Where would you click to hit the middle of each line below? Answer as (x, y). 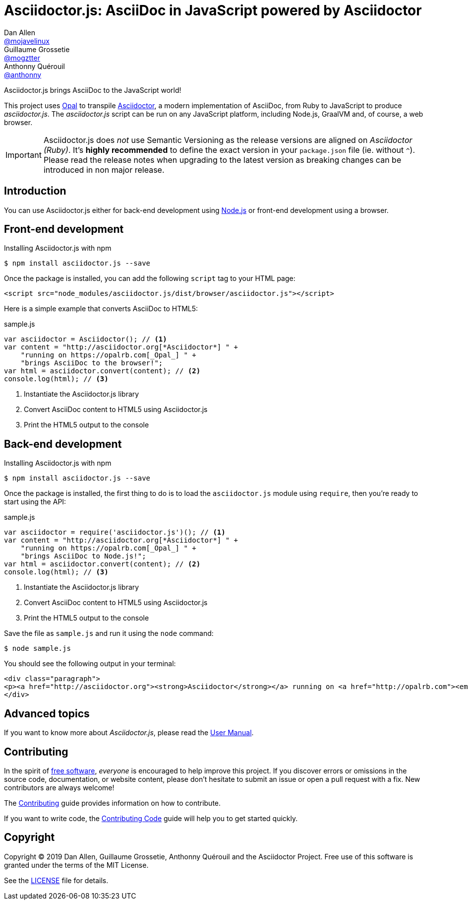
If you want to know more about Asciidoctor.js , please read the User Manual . (129, 733)
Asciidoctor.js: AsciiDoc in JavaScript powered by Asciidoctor (213, 10)
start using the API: (35, 502)
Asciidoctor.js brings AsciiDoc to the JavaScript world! (93, 90)
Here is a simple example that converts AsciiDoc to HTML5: (101, 309)
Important (24, 155)
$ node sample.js (37, 649)
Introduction (35, 191)
